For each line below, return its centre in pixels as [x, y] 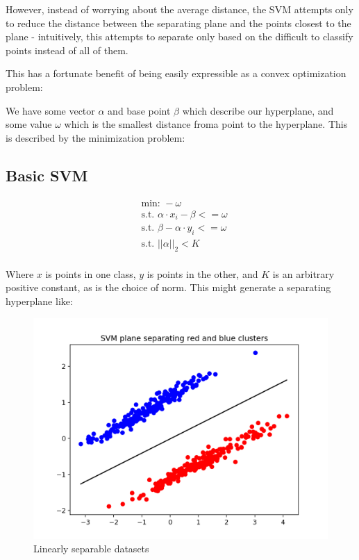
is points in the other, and [202, 273]
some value [29, 124]
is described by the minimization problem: [95, 137]
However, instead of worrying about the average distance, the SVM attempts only [179, 9]
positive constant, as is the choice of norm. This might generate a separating [168, 287]
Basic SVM [47, 175]
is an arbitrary [303, 273]
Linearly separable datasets [91, 549]
